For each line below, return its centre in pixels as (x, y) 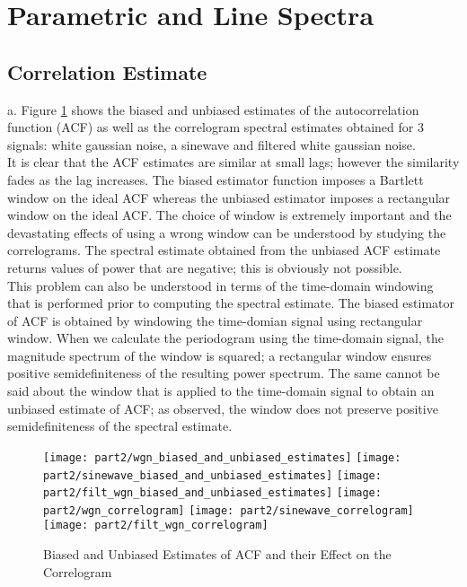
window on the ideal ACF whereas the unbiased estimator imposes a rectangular (229, 197)
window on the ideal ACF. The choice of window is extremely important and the (229, 215)
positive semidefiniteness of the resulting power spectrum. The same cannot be (224, 373)
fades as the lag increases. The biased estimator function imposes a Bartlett (216, 179)
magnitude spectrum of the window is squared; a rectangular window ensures (220, 355)
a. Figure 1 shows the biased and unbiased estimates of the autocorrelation (213, 109)
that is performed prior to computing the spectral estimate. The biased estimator (231, 303)
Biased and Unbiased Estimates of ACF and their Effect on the (217, 554)
